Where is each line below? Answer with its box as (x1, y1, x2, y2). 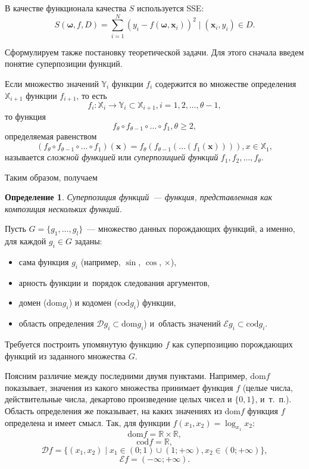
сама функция (18, 256, 69, 268)
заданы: (74, 235, 102, 247)
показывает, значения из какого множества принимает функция (5, 381, 233, 393)
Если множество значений (5, 77, 99, 89)
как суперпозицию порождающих (172, 338, 293, 350)
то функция (5, 110, 46, 123)
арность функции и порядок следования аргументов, (18, 276, 210, 288)
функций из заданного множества (5, 349, 126, 362)
